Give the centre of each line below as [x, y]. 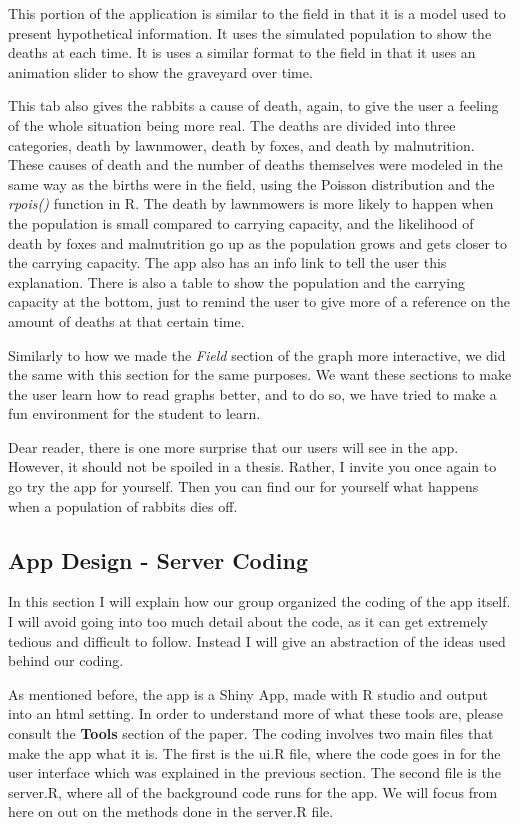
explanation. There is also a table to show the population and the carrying [236, 281]
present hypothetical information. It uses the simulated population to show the [250, 32]
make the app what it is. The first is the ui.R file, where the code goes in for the [254, 752]
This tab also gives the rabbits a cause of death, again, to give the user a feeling [253, 105]
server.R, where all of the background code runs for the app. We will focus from [253, 791]
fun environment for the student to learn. [134, 413]
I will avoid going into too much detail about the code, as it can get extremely [248, 621]
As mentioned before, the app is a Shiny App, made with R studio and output [248, 693]
